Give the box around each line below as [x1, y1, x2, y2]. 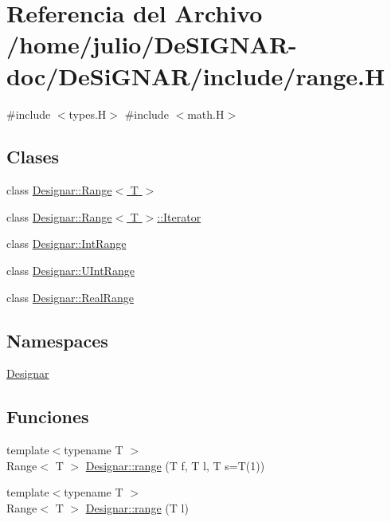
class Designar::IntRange [6, 235, 127, 252]
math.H [187, 105, 225, 122]
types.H [68, 105, 107, 122]
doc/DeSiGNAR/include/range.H [6, 59, 385, 92]
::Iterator [157, 208, 201, 225]
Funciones [6, 404, 89, 429]
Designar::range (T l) [85, 500, 189, 516]
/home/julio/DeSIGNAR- [6, 28, 297, 61]
